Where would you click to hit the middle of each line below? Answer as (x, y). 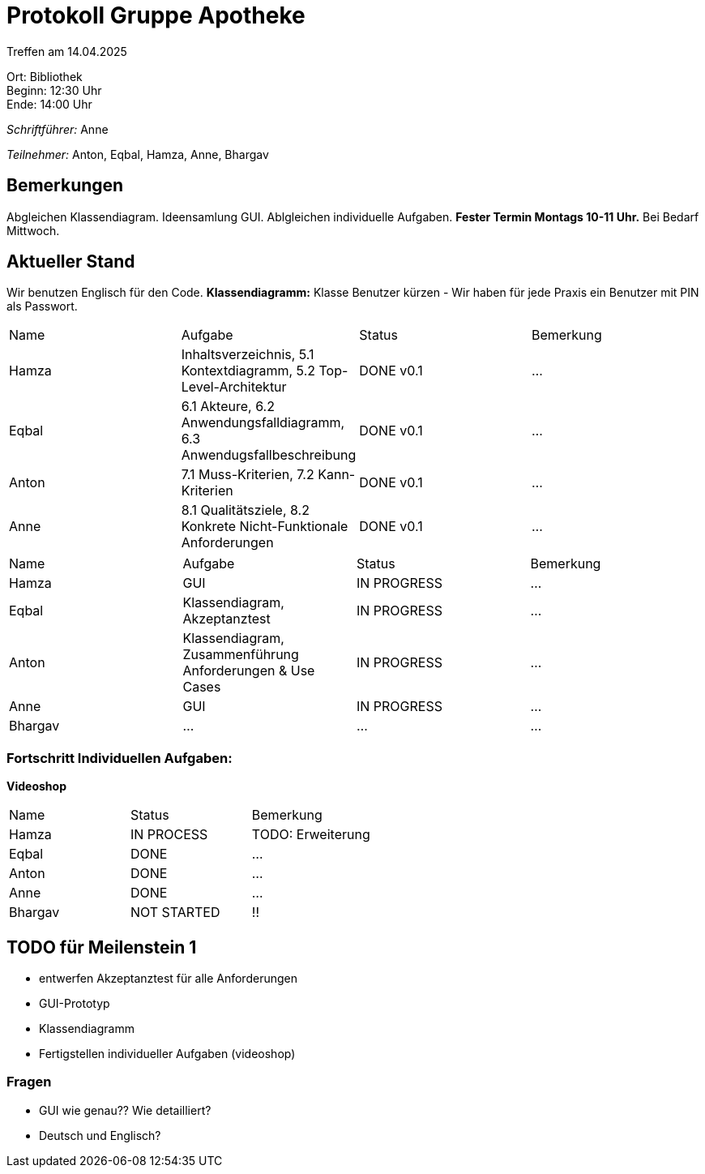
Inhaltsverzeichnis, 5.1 (248, 355)
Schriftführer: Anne (58, 129)
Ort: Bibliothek (45, 76)
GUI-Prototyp (75, 1004)
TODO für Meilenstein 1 (102, 947)
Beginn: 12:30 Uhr (54, 90)
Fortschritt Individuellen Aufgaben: (120, 758)
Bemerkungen (65, 186)
